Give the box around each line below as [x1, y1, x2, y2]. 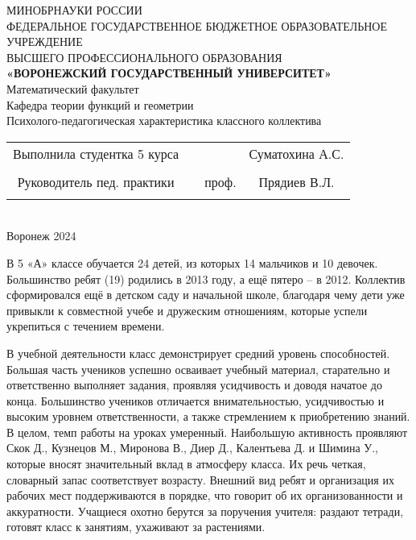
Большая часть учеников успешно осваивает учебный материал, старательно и [6, 360, 390, 377]
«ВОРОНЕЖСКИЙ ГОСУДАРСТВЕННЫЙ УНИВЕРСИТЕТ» [6, 64, 332, 81]
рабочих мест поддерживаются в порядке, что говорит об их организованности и [6, 487, 403, 504]
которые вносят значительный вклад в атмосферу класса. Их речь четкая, [6, 455, 366, 472]
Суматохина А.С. [249, 143, 344, 163]
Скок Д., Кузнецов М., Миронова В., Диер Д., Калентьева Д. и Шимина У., [6, 439, 378, 456]
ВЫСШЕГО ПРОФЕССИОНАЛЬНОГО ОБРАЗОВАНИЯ [6, 48, 282, 65]
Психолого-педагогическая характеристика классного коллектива [6, 112, 322, 129]
